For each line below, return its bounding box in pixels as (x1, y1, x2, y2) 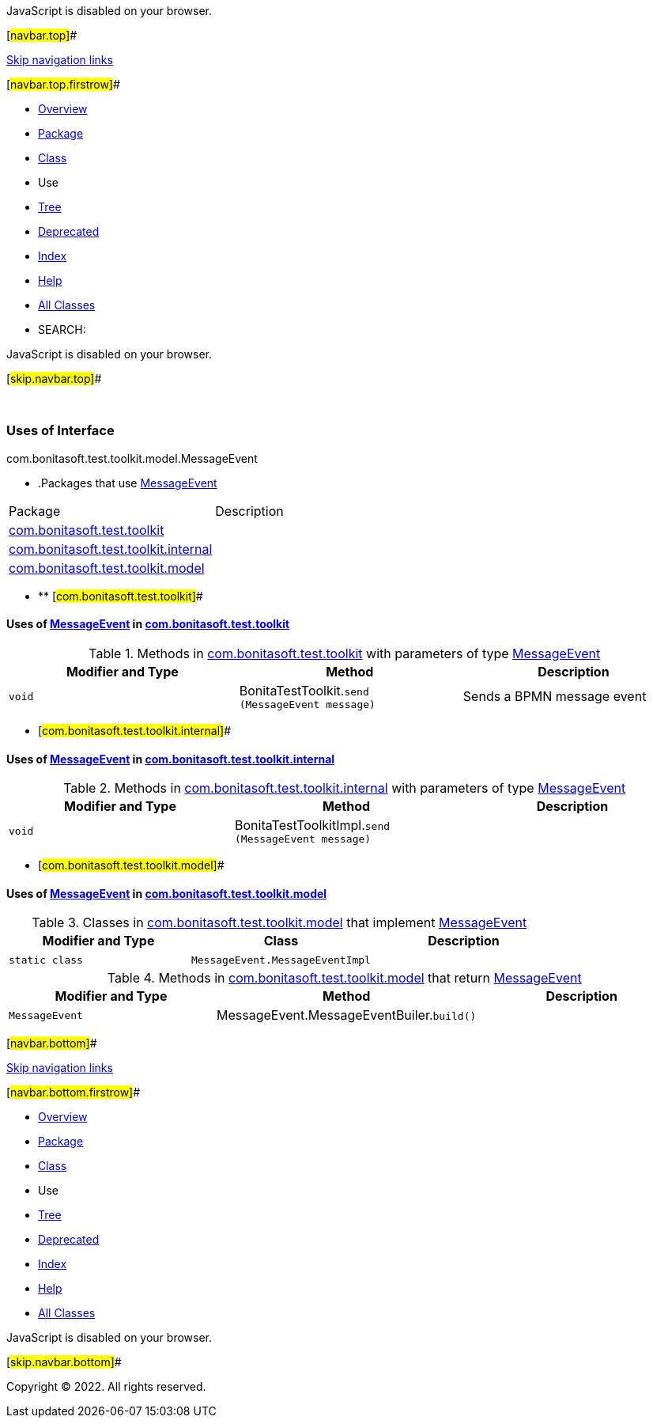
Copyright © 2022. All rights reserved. (6, 1380, 206, 1394)
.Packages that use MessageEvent (38, 475, 217, 490)
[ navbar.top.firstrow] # (6, 78, 120, 91)
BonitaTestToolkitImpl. (234, 817, 365, 834)
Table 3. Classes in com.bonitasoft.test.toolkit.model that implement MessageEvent (32, 915, 527, 931)
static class (9, 953, 83, 966)
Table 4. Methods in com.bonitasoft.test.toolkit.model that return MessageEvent (107, 970, 582, 987)
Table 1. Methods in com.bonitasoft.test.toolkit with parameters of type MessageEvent (89, 645, 601, 661)
